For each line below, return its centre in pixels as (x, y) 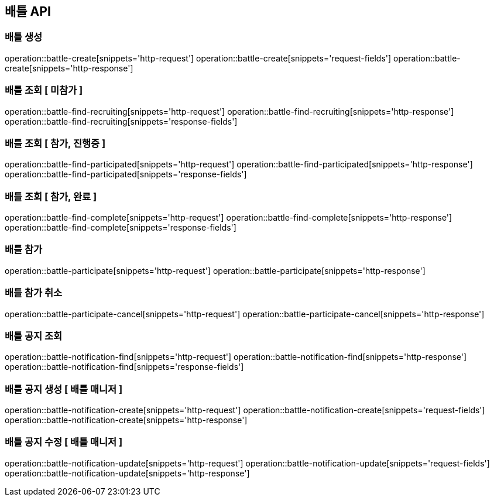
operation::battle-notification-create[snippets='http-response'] (126, 420)
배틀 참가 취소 (34, 293)
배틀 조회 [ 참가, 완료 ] (51, 196)
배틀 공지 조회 (34, 336)
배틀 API (28, 11)
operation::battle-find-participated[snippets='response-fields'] (126, 174)
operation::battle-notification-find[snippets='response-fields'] (124, 367)
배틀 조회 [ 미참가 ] (44, 90)
